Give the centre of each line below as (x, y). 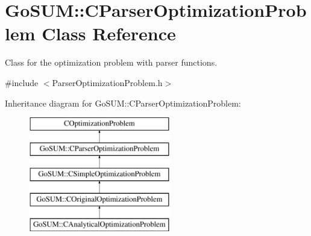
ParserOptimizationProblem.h (107, 82)
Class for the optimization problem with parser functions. (111, 62)
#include (22, 82)
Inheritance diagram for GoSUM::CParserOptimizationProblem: (123, 103)
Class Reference (109, 33)
